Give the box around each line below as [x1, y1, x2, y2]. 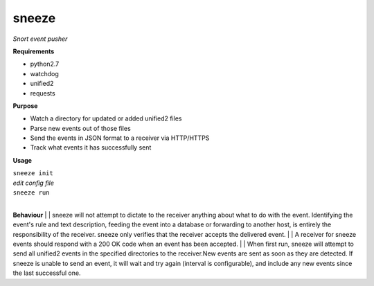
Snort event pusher [12, 35, 68, 43]
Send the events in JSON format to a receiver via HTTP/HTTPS [30, 134, 210, 142]
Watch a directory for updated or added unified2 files [30, 114, 182, 123]
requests [30, 89, 55, 97]
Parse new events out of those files [30, 124, 131, 132]
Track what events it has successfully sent [30, 143, 152, 152]
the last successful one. [12, 269, 81, 277]
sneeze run [12, 189, 50, 197]
